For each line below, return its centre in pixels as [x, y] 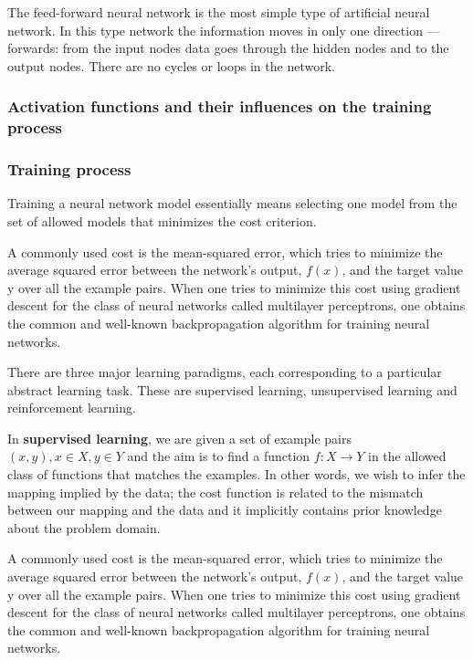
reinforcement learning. [72, 408]
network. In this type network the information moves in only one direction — [224, 30]
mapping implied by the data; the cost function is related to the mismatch [215, 492]
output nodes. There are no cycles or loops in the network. [171, 65]
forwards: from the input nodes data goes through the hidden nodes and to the [228, 48]
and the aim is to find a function [219, 456]
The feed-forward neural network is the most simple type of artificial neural [219, 12]
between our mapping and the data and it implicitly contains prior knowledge [225, 510]
